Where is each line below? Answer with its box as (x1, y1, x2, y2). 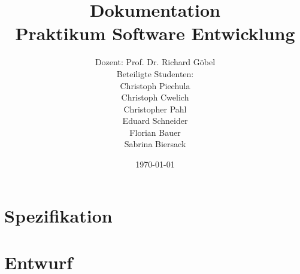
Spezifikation (4, 203, 113, 227)
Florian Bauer (129, 126, 181, 138)
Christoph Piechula (120, 79, 190, 92)
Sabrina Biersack (124, 138, 186, 150)
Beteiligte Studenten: (116, 67, 194, 80)
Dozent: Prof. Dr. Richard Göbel (95, 56, 216, 68)
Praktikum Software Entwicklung (15, 21, 295, 45)
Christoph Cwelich (121, 91, 189, 103)
